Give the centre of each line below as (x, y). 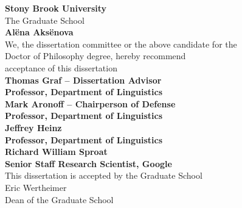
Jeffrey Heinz (33, 127)
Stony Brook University (56, 8)
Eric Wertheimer (36, 187)
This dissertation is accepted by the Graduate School (104, 175)
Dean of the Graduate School (59, 199)
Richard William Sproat (56, 152)
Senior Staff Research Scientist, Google (88, 163)
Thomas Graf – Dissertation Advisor (83, 80)
